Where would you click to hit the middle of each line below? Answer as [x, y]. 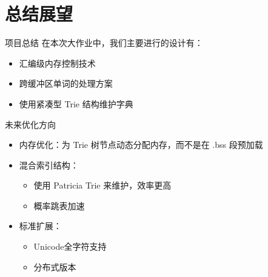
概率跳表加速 [59, 205]
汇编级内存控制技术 [57, 63]
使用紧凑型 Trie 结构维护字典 [76, 103]
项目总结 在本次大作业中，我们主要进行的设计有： [104, 43]
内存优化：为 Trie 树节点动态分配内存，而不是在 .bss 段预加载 [141, 145]
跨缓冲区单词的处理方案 [66, 83]
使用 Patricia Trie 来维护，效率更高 [102, 185]
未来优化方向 [30, 124]
